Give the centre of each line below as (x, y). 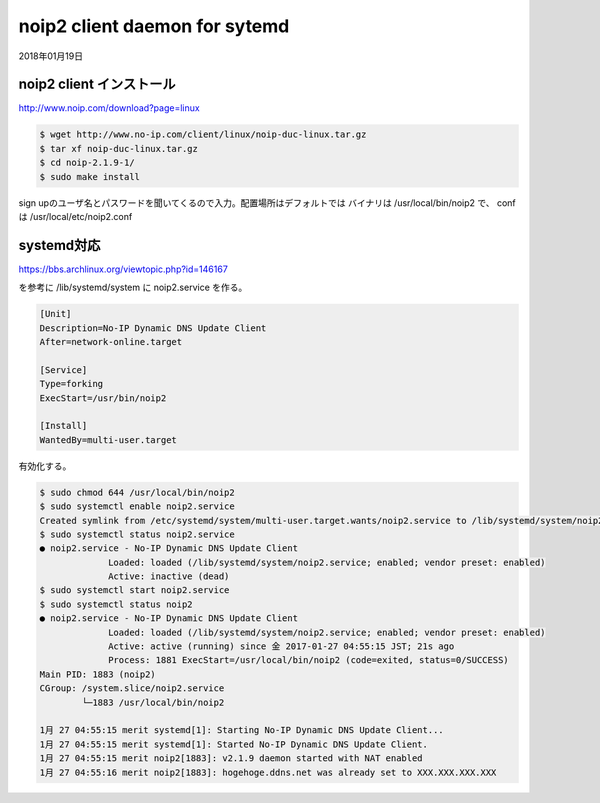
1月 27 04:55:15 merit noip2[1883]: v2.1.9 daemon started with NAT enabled (231, 758)
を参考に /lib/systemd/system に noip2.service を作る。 (133, 287)
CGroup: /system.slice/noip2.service (132, 688)
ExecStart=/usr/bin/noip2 (103, 398)
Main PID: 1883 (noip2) (98, 674)
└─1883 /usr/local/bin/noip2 (153, 702)
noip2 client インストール (97, 84)
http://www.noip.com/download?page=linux (109, 108)
